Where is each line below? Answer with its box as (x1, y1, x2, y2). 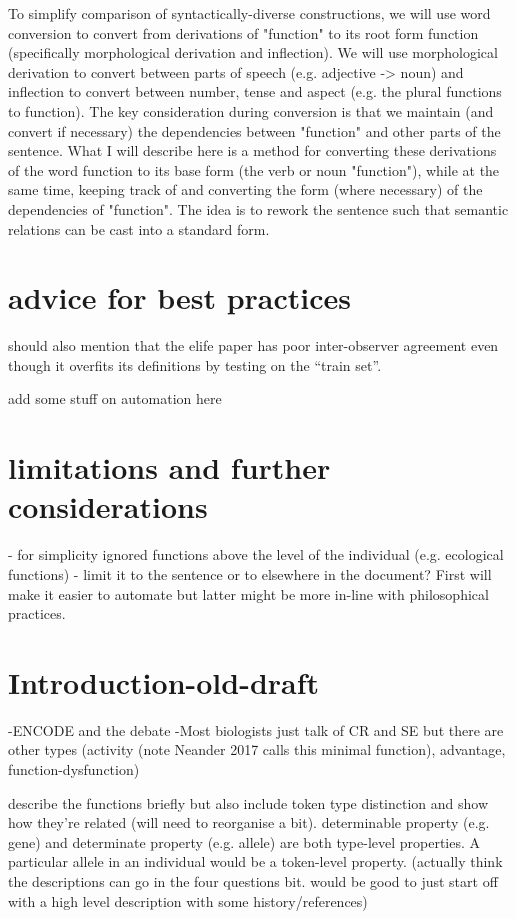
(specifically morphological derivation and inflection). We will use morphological (8, 42, 498, 63)
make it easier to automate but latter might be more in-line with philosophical (8, 583, 489, 604)
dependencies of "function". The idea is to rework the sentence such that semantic (8, 198, 509, 219)
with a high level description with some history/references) (8, 890, 368, 911)
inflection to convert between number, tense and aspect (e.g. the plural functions (8, 81, 502, 102)
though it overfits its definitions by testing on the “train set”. (8, 354, 382, 375)
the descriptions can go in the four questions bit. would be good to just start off (8, 871, 498, 891)
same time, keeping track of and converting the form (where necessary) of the (8, 179, 483, 200)
